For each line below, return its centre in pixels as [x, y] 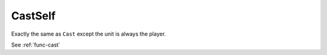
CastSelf [33, 16]
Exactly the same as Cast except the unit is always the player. [89, 34]
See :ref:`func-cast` [36, 45]
